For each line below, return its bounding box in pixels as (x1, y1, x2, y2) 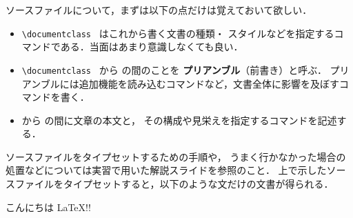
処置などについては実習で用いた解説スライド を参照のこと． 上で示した (6, 163, 327, 177)
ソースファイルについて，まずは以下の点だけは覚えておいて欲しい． (6, 3, 312, 17)
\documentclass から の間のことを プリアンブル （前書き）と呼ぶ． (21, 62, 327, 77)
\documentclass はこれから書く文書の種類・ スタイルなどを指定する (21, 26, 334, 40)
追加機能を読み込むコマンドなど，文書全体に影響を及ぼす (79, 76, 340, 90)
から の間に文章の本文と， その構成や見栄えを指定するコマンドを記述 (21, 112, 337, 127)
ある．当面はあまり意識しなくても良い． (60, 39, 243, 54)
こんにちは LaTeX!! (6, 199, 91, 214)
